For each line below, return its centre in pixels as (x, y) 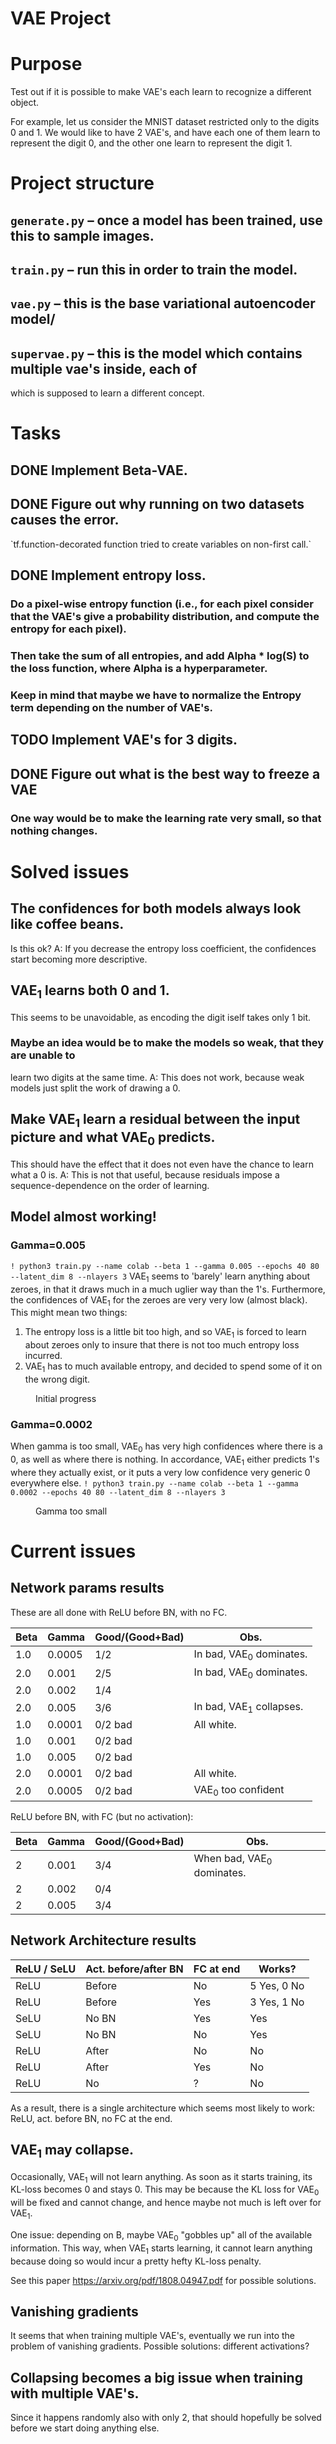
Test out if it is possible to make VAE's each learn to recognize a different (161, 92)
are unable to (43, 1055)
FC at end (217, 1969)
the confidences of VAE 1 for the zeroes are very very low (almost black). (159, 1300)
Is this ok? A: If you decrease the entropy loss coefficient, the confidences (163, 948)
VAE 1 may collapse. (72, 2151)
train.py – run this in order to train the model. (154, 270)
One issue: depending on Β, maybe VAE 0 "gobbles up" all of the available (161, 2235)
